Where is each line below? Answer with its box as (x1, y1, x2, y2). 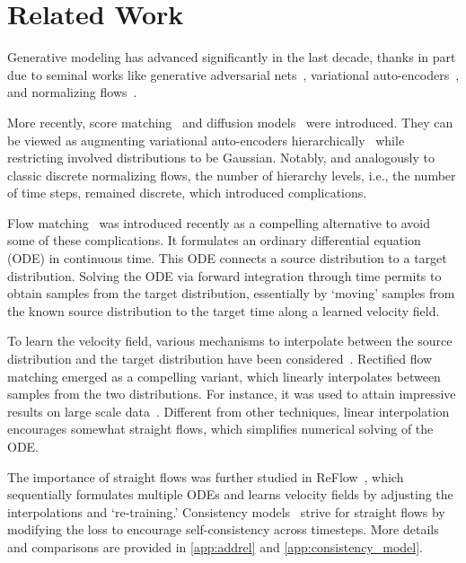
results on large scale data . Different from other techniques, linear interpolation (7, 401, 450, 420)
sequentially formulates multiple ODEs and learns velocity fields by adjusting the (7, 485, 453, 504)
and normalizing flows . (7, 83, 137, 101)
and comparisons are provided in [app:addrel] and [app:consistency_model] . (7, 537, 423, 556)
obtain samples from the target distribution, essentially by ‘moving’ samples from (7, 284, 455, 303)
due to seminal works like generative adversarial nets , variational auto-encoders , (7, 65, 460, 84)
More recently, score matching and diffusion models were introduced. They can (7, 112, 453, 131)
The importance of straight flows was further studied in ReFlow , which (7, 467, 404, 486)
